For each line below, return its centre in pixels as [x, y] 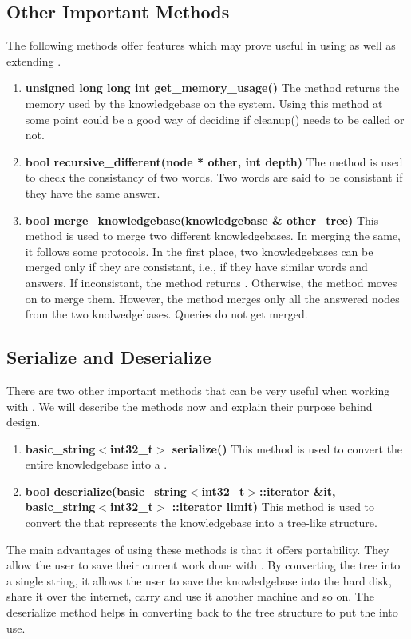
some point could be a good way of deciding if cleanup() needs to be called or [215, 119]
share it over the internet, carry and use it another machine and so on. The [190, 596]
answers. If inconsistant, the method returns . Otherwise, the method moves [211, 282]
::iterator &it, [297, 491]
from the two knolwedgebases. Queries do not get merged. [166, 314]
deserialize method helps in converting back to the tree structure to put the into [202, 612]
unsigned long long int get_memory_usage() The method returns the [212, 88]
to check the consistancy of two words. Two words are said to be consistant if [214, 177]
